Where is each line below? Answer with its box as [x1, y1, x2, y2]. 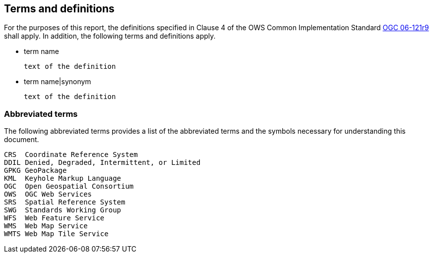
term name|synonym [24, 77, 91, 86]
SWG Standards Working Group [4, 206, 122, 214]
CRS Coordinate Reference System [4, 151, 138, 159]
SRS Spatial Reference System [4, 198, 125, 206]
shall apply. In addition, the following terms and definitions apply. [4, 32, 216, 41]
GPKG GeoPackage [4, 166, 67, 175]
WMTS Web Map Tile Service [4, 230, 109, 238]
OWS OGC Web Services [4, 190, 92, 199]
